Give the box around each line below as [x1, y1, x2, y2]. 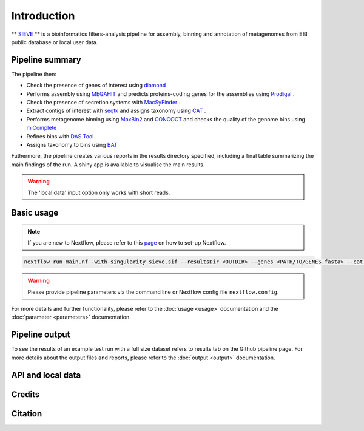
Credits [11, 389, 40, 399]
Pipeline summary [11, 55, 81, 65]
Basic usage [11, 208, 59, 218]
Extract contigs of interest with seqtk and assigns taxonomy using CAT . [26, 107, 206, 115]
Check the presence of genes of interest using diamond [26, 82, 166, 89]
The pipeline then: [11, 70, 57, 78]
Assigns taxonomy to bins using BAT [26, 141, 118, 148]
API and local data [11, 370, 81, 380]
